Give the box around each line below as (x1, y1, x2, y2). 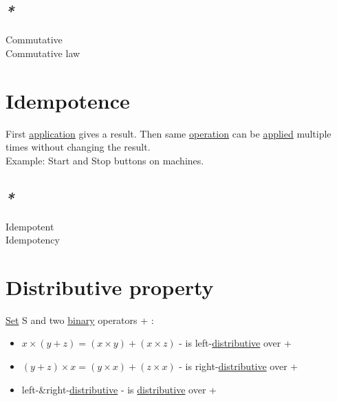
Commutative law (6, 45, 80, 60)
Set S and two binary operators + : (6, 312, 154, 327)
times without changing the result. (6, 140, 151, 154)
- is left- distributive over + (179, 336, 292, 350)
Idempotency (6, 232, 60, 247)
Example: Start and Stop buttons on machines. (6, 153, 204, 167)
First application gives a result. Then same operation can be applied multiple (6, 126, 331, 140)
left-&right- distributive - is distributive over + (21, 382, 217, 396)
